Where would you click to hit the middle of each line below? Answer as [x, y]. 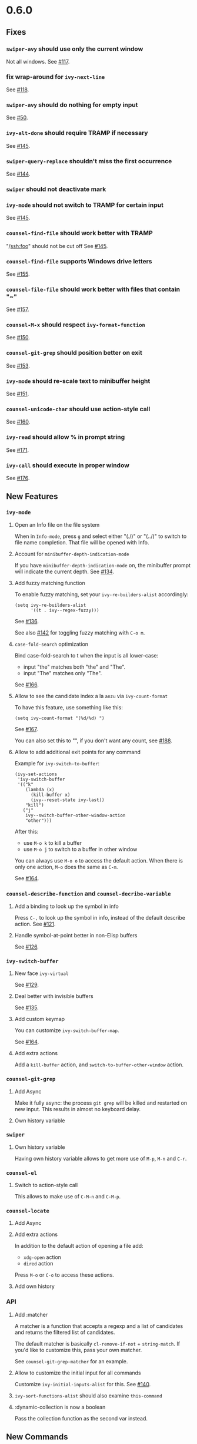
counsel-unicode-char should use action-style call [78, 409]
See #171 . [18, 450]
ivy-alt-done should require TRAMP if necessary [77, 133]
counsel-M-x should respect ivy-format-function [76, 325]
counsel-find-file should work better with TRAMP [79, 233]
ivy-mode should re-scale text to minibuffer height [78, 381]
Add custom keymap [40, 1019]
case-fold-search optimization [51, 644]
